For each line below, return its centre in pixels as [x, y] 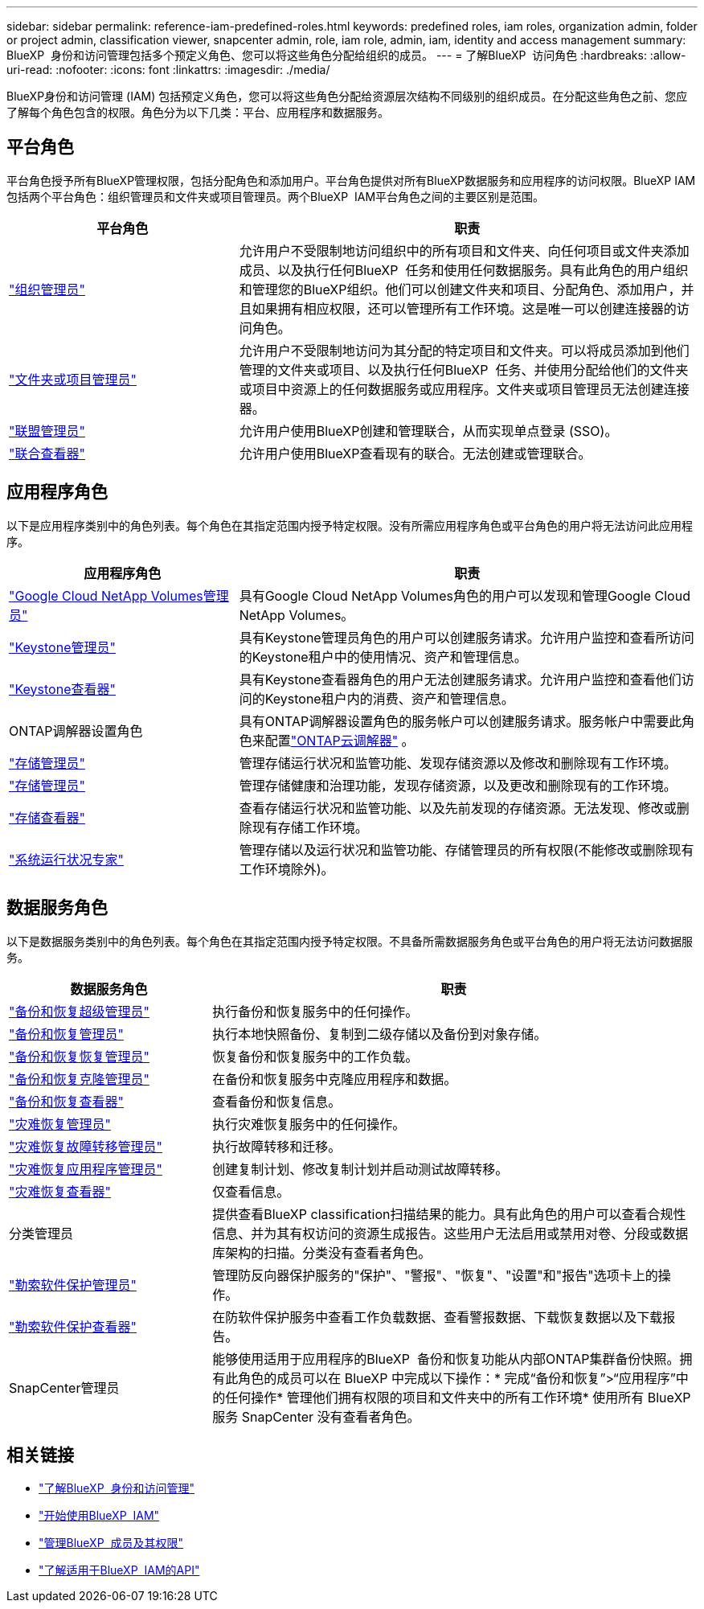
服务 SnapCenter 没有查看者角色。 [316, 1416]
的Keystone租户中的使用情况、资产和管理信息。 [383, 657]
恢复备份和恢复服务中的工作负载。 [315, 1056]
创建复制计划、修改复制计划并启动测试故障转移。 [360, 1169]
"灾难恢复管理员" [60, 1124]
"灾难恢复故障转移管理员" [86, 1146]
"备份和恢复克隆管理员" [79, 1079]
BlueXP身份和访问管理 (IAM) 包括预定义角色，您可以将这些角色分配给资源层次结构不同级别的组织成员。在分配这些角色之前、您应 [347, 96]
